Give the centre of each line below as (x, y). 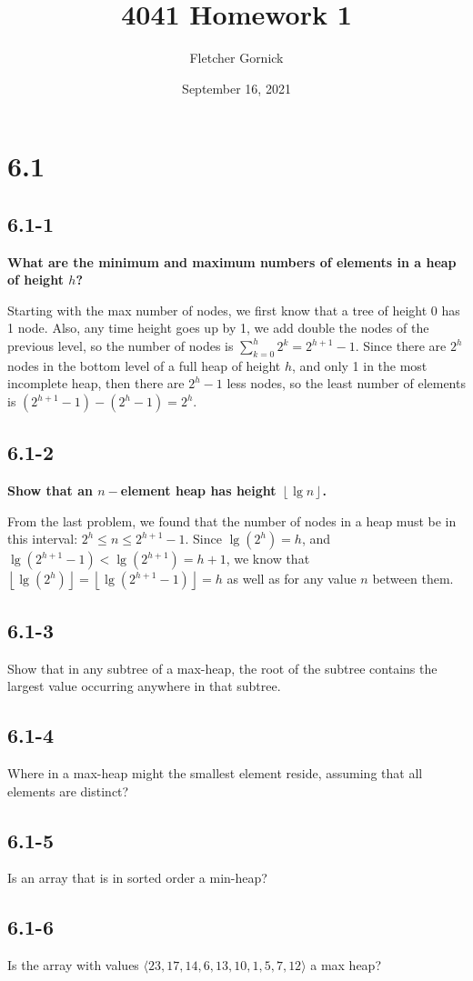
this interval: (43, 539)
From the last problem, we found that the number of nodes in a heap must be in (232, 521)
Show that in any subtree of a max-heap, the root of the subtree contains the (222, 668)
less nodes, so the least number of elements (346, 383)
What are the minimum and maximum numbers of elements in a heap (232, 261)
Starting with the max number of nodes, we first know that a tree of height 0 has (234, 310)
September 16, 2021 (236, 88)
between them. (413, 579)
